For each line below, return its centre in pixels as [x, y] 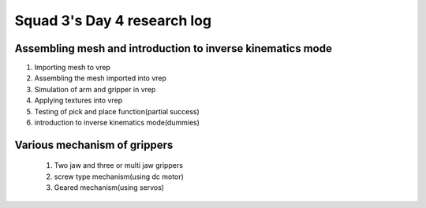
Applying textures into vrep [78, 100]
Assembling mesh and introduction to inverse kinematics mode [174, 48]
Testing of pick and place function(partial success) [117, 111]
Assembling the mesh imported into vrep [101, 78]
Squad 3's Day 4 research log [113, 20]
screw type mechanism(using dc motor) [119, 176]
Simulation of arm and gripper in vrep [95, 89]
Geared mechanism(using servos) [109, 188]
